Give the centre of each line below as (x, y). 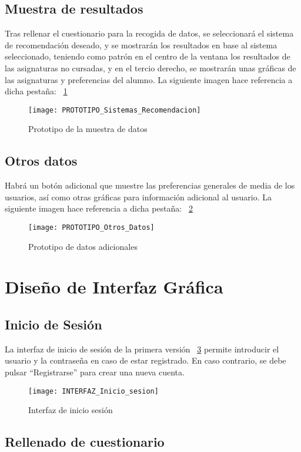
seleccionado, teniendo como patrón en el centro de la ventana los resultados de (148, 56)
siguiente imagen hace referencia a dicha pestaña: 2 (99, 208)
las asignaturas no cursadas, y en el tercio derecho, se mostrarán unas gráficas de (150, 67)
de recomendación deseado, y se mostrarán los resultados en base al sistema (141, 44)
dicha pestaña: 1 (36, 91)
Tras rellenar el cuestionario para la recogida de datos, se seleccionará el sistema (149, 33)
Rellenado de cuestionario (85, 442)
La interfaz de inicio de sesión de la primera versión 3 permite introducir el (142, 349)
